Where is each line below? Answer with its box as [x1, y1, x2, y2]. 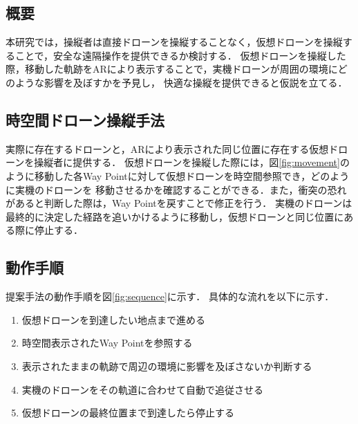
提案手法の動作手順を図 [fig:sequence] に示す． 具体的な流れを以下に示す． [6, 289, 335, 304]
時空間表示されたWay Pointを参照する [21, 335, 193, 350]
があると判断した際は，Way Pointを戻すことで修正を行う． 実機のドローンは [6, 196, 352, 210]
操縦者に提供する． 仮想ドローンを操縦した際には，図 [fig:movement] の [34, 155, 350, 169]
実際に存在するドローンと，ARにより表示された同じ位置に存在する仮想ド [6, 141, 339, 156]
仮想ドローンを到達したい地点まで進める [21, 312, 206, 326]
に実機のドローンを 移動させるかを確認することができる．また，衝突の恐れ [6, 182, 347, 196]
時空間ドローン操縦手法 [6, 109, 164, 130]
